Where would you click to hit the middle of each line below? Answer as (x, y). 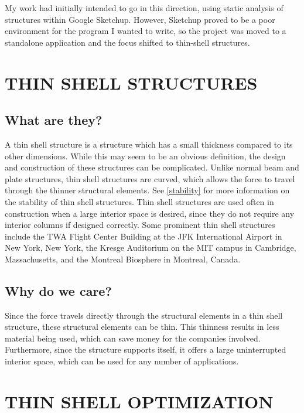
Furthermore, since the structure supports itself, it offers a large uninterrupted (146, 349)
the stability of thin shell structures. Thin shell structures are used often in (139, 201)
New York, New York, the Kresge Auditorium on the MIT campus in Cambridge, (151, 248)
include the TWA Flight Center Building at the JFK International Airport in (144, 236)
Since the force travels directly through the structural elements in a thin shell (144, 315)
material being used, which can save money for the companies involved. (133, 338)
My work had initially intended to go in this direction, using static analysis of (144, 8)
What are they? (54, 120)
